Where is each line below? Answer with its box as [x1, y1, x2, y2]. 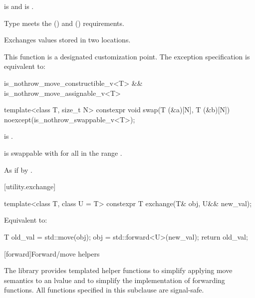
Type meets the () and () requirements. [4, 17, 124, 28]
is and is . [4, 1, 34, 11]
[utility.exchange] [4, 181, 56, 192]
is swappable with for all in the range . [4, 147, 122, 158]
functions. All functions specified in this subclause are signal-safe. [4, 285, 204, 295]
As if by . [4, 164, 32, 175]
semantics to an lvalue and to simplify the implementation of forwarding [4, 275, 225, 285]
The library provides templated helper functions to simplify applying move [4, 265, 233, 276]
